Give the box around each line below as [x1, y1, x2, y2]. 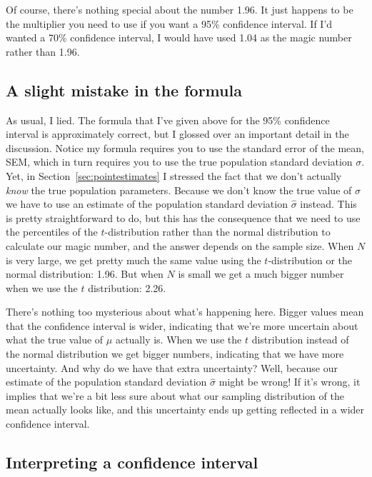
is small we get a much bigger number [178, 266, 344, 281]
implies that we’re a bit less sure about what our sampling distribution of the [6, 388, 344, 403]
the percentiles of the [6, 224, 98, 239]
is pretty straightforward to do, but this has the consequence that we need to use [6, 210, 361, 225]
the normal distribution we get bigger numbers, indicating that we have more [6, 346, 344, 361]
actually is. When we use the [115, 332, 242, 347]
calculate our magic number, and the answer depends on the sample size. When [6, 238, 354, 253]
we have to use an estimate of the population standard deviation [6, 196, 288, 211]
